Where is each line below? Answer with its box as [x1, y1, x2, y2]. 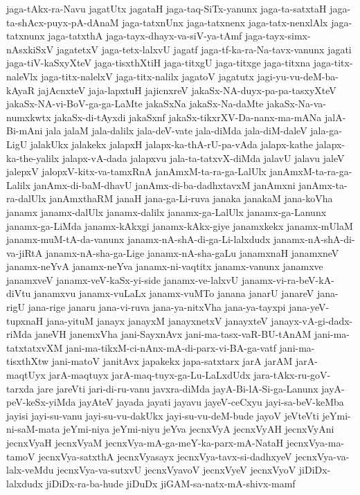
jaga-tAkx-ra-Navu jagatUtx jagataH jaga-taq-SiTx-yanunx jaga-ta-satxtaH [6, 1, 327, 15]
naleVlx [6, 69, 38, 83]
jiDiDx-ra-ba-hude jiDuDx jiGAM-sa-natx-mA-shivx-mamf [46, 476, 296, 490]
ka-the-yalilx [6, 150, 60, 165]
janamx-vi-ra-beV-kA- [241, 272, 334, 287]
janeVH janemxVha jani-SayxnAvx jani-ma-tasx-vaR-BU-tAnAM [35, 327, 312, 341]
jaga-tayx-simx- [245, 28, 311, 43]
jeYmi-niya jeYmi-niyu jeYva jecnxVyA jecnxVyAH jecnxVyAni [63, 422, 334, 436]
